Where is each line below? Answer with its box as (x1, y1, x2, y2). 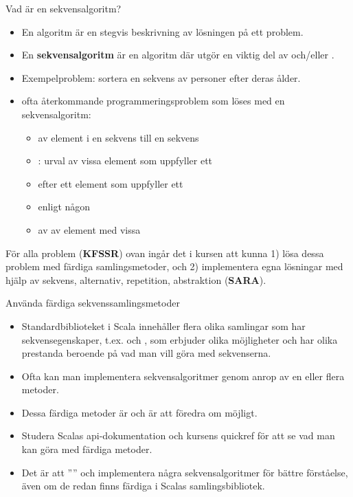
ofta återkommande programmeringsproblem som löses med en (21, 93, 285, 108)
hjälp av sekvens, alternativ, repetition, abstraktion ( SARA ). (5, 272, 266, 287)
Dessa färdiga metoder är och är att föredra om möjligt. (21, 405, 258, 419)
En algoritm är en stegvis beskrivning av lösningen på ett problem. (21, 24, 304, 38)
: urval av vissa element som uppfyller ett (38, 153, 213, 168)
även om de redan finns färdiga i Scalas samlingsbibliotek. (21, 478, 265, 493)
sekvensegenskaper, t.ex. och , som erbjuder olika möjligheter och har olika (21, 332, 338, 346)
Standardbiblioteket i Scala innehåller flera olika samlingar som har (21, 318, 306, 333)
